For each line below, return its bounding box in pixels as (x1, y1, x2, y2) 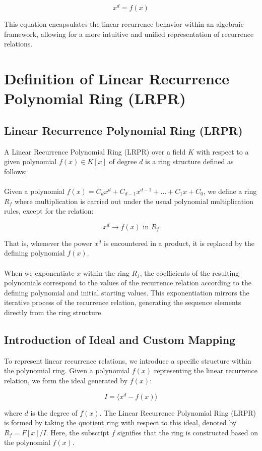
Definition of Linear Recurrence (4, 68, 229, 89)
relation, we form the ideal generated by (4, 375, 128, 385)
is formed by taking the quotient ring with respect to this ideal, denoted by (4, 417, 237, 428)
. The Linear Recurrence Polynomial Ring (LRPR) (99, 407, 256, 418)
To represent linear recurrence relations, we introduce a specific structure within (4, 355, 251, 366)
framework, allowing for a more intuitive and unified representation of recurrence (4, 28, 254, 39)
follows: (4, 166, 27, 176)
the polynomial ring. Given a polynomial (4, 365, 130, 376)
